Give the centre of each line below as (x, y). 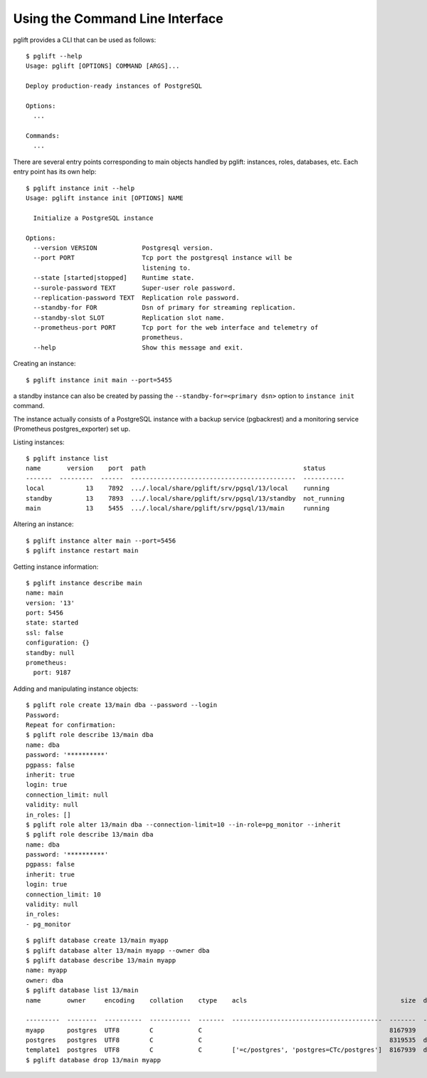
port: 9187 (52, 673)
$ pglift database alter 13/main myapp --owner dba (118, 950)
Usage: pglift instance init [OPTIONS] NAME (105, 198)
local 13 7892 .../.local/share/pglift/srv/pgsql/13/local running (178, 488)
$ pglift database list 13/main (82, 990)
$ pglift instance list (67, 458)
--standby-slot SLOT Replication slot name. (129, 318)
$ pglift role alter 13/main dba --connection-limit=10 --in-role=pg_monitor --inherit (184, 825)
